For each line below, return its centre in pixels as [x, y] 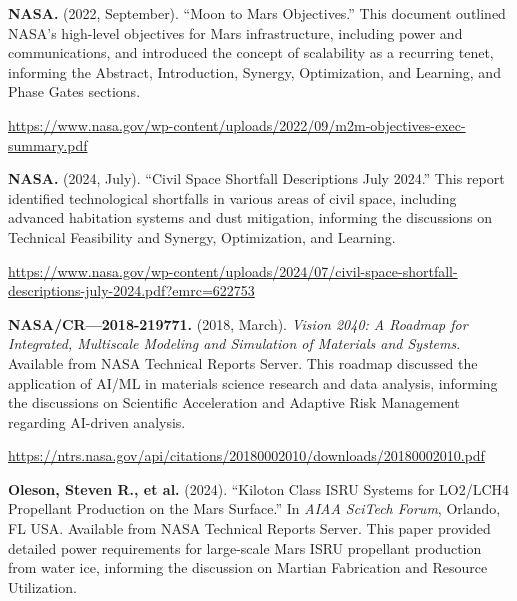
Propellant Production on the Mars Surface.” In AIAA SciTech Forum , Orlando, [254, 508]
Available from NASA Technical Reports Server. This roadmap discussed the [243, 362]
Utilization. [42, 586]
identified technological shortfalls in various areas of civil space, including [232, 197]
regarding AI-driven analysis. [97, 421]
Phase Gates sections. [74, 91]
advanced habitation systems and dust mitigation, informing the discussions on [250, 217]
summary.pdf [48, 144]
